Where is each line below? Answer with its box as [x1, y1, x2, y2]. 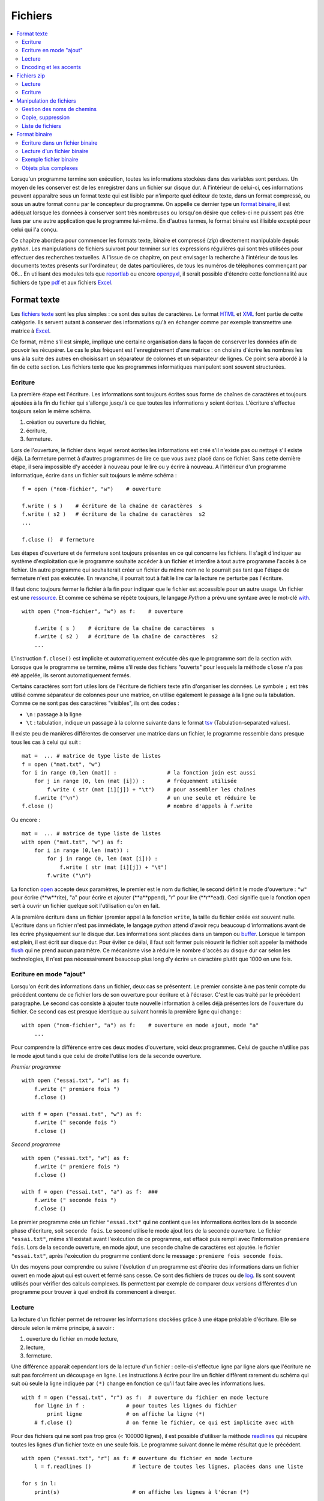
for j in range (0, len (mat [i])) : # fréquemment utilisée [34, 778, 237, 785]
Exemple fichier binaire [22, 156, 79, 163]
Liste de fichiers [22, 122, 61, 129]
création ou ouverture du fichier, [26, 418, 106, 426]
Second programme [11, 1141, 61, 1148]
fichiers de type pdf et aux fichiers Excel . [11, 279, 113, 286]
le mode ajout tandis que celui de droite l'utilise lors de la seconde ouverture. [11, 1052, 202, 1059]
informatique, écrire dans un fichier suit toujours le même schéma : [11, 471, 177, 479]
